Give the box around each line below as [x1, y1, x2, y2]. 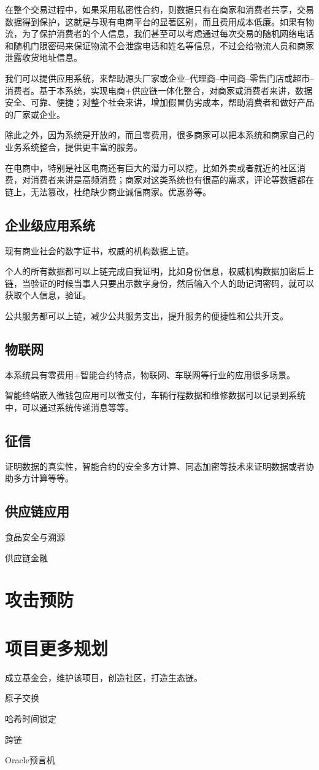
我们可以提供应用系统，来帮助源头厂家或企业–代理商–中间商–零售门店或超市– [5, 71, 314, 84]
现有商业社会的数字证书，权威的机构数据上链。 [5, 244, 194, 257]
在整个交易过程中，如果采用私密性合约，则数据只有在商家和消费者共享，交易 [5, 3, 314, 15]
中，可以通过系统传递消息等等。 [5, 400, 134, 413]
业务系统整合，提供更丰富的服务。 [5, 140, 142, 153]
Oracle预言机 [5, 753, 55, 766]
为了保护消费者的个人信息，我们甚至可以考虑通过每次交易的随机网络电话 [21, 27, 314, 40]
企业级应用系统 [5, 215, 95, 234]
